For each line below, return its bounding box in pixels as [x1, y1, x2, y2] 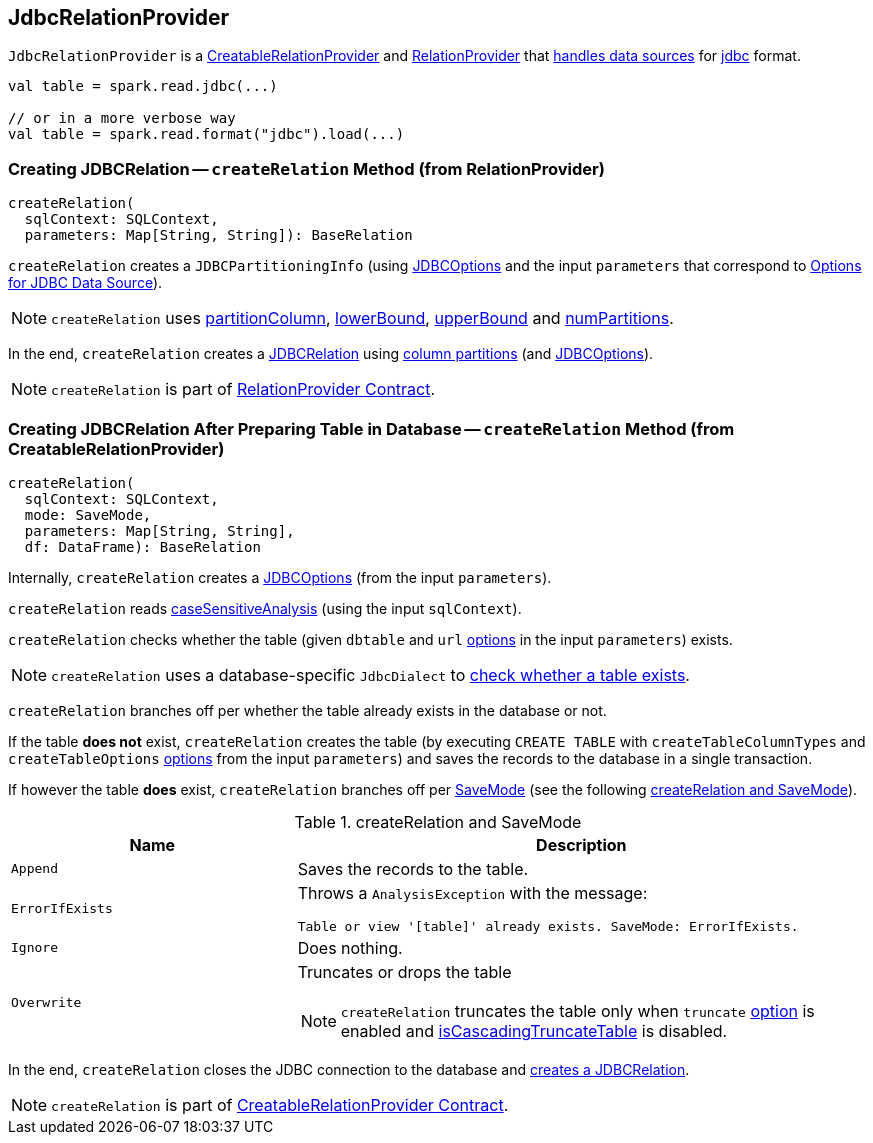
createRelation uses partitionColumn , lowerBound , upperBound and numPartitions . [51, 308, 674, 329]
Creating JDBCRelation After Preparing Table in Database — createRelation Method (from [8, 418, 735, 439]
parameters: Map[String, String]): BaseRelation [24, 227, 413, 244]
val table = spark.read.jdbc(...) [8, 78, 278, 95]
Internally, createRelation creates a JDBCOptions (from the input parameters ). [8, 568, 552, 586]
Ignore [11, 940, 58, 956]
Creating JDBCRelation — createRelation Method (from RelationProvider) [8, 158, 605, 179]
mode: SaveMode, [24, 506, 152, 523]
